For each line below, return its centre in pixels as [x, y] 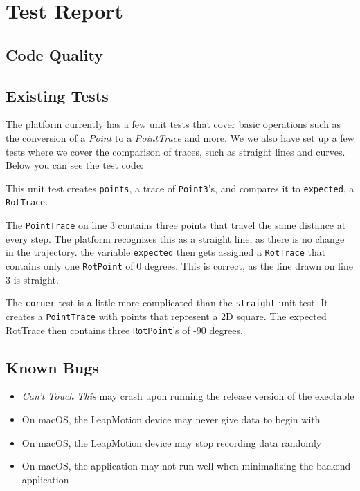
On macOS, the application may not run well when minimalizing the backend [186, 466]
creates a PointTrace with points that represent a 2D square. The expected [166, 316]
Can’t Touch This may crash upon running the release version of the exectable [188, 396]
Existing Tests [57, 95]
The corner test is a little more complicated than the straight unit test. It [167, 303]
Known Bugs [52, 367]
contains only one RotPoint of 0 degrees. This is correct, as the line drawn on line [179, 265]
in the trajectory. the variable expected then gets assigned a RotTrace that [166, 252]
